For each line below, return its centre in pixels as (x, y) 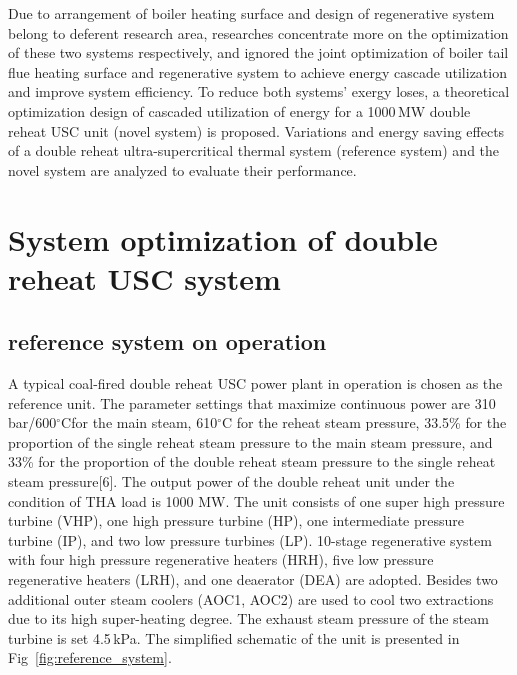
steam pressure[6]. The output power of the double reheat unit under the (231, 481)
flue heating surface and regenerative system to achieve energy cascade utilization (257, 71)
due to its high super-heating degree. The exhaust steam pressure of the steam (248, 618)
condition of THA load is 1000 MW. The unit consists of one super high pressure (256, 500)
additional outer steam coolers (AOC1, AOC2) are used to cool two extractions (251, 598)
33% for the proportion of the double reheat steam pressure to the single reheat (252, 461)
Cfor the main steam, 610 (139, 422)
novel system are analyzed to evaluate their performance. (182, 169)
